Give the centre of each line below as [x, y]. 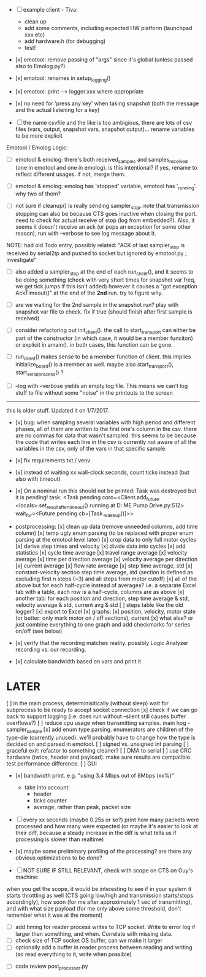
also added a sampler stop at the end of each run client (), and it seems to [104, 272]
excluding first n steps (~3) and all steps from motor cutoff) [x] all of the [106, 579]
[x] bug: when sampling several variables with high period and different [105, 422]
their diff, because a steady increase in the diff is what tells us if [96, 833]
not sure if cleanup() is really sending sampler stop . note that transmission [107, 207]
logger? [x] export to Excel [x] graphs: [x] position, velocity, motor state [105, 612]
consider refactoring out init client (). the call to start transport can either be [105, 330]
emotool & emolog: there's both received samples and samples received [101, 160]
